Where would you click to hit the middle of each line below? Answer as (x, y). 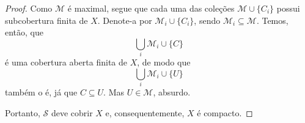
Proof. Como (29, 8)
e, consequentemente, (145, 112)
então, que (24, 32)
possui (288, 8)
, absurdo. (172, 92)
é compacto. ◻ (225, 112)
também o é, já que (41, 92)
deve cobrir (72, 112)
